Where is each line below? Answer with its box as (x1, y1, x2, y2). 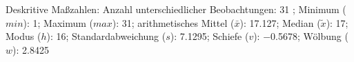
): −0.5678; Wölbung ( (253, 29, 348, 43)
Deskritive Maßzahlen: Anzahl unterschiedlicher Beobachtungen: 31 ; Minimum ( (6, 2, 346, 16)
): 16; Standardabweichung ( (46, 29, 166, 43)
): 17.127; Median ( (239, 15, 321, 30)
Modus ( (6, 29, 41, 43)
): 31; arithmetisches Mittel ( (112, 15, 235, 30)
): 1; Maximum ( (23, 15, 94, 30)
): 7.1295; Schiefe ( (170, 29, 249, 43)
